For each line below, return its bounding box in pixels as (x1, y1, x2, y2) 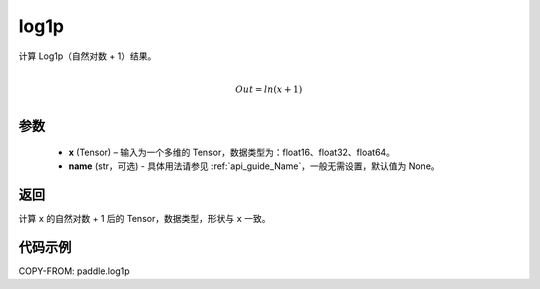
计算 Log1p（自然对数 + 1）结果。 (18, 50, 157, 62)
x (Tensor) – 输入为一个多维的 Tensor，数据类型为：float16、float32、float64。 (68, 146, 395, 158)
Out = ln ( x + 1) (235, 83, 303, 95)
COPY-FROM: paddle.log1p (18, 265, 130, 277)
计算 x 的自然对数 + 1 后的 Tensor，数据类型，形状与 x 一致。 (18, 213, 271, 225)
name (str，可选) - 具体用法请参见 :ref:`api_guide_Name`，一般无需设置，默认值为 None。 (68, 160, 440, 172)
